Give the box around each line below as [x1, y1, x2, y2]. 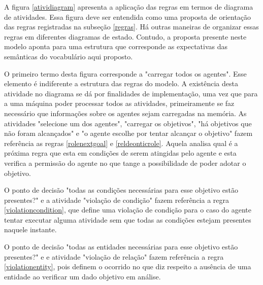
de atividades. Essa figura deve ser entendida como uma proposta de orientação [4, 11, 251, 22]
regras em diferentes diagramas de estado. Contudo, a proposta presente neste [4, 31, 247, 42]
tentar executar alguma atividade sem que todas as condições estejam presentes [4, 214, 251, 225]
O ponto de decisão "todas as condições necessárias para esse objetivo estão [4, 185, 239, 195]
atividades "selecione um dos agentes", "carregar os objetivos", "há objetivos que [4, 118, 252, 128]
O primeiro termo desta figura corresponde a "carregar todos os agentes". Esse [4, 68, 247, 79]
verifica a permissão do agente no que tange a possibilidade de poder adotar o [4, 157, 246, 168]
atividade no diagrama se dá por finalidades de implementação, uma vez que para [4, 88, 258, 98]
